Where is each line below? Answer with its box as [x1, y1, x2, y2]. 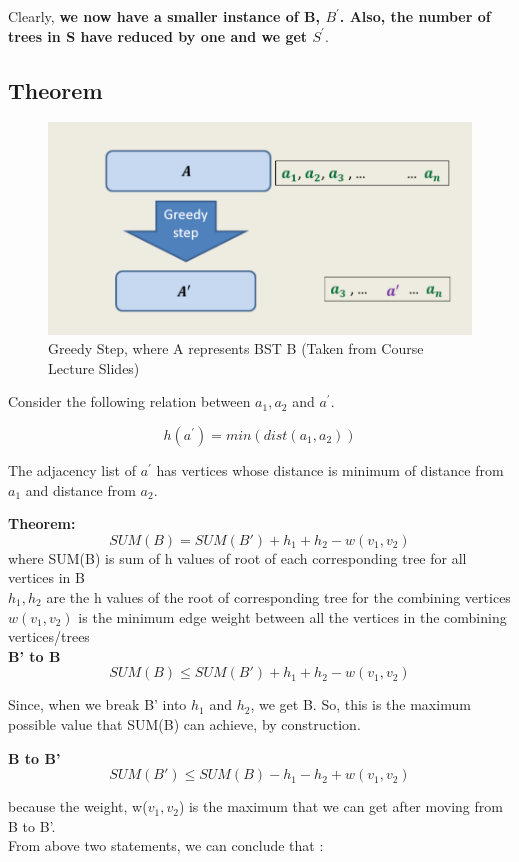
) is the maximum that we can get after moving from [178, 796, 503, 817]
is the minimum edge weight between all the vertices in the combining [78, 606, 507, 627]
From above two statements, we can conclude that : [8, 835, 324, 856]
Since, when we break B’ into [8, 694, 187, 715]
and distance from [25, 479, 136, 500]
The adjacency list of [8, 460, 137, 480]
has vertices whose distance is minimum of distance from [156, 460, 504, 480]
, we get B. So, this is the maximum [250, 694, 471, 715]
